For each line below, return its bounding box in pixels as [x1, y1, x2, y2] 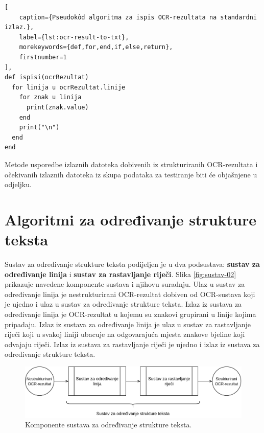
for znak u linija [19, 94, 82, 101]
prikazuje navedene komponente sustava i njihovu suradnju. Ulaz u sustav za [5, 279, 245, 289]
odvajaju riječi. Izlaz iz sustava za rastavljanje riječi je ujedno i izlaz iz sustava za [5, 338, 260, 349]
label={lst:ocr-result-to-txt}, [19, 33, 129, 41]
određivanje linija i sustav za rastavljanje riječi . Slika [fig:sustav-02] [5, 268, 236, 279]
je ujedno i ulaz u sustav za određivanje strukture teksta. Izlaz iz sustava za [5, 299, 242, 309]
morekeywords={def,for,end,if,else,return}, [19, 43, 173, 51]
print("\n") [19, 124, 60, 131]
